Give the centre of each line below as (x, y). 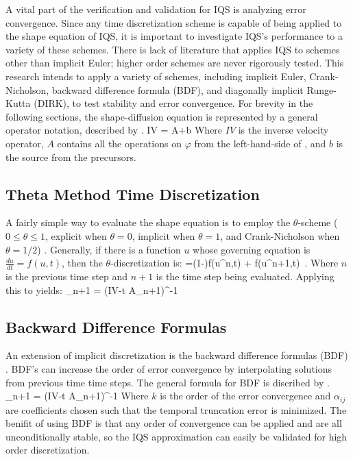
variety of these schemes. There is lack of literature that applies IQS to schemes (173, 49)
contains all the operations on (119, 143)
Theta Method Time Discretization (133, 194)
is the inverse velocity (283, 130)
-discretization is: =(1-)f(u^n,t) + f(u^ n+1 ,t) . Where (224, 263)
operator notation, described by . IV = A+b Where (114, 130)
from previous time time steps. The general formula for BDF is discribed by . (168, 382)
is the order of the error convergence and (245, 396)
